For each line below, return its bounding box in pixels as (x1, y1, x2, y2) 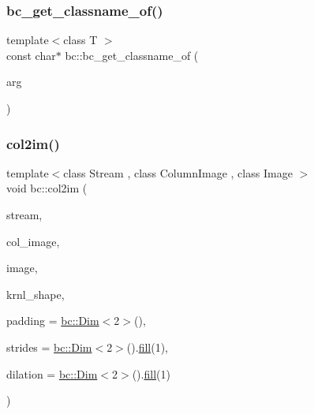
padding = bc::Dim (6, 312, 99, 329)
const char (6, 47, 56, 63)
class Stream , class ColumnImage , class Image (63, 164, 293, 181)
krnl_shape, (6, 285, 65, 302)
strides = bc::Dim (6, 338, 92, 355)
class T (63, 32, 98, 48)
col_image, (6, 233, 60, 249)
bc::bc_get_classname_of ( (65, 47, 199, 63)
